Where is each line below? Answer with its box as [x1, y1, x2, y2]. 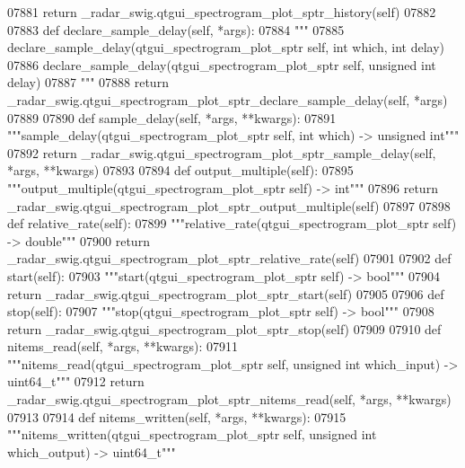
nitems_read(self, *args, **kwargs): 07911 [7, 337, 239, 356]
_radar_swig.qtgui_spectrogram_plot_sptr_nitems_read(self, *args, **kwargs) [7, 390, 452, 409]
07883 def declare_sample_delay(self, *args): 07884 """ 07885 [7, 20, 345, 39]
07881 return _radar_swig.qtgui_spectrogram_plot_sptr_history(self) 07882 [7, 3, 436, 21]
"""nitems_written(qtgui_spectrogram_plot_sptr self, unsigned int [7, 425, 377, 444]
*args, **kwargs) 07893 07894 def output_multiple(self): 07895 [7, 161, 354, 180]
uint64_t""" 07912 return [7, 372, 145, 391]
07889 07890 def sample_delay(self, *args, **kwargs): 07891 [7, 108, 337, 127]
